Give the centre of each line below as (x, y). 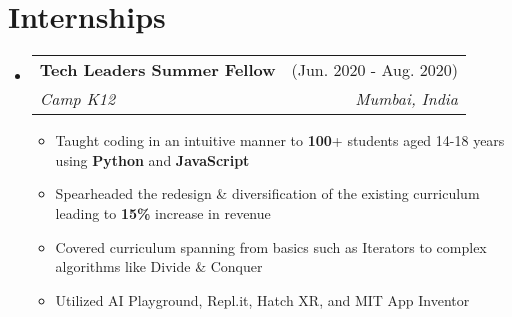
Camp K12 (77, 99)
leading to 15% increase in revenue (163, 212)
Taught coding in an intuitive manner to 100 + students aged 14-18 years (280, 140)
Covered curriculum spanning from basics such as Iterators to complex (271, 246)
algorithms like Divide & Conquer (159, 266)
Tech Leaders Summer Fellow (157, 70)
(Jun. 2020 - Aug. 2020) (374, 70)
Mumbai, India (406, 99)
